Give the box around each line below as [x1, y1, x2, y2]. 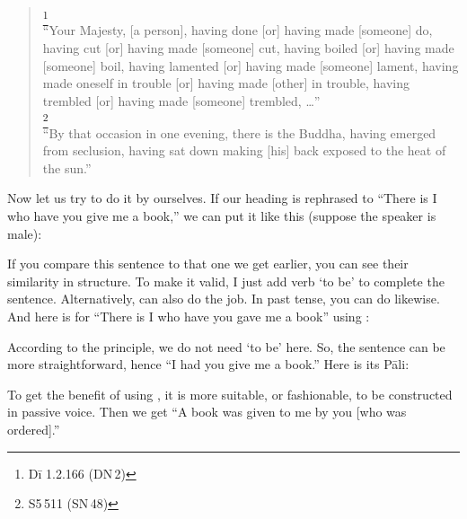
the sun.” [42, 158, 92, 177]
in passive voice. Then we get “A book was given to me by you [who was [7, 402, 407, 421]
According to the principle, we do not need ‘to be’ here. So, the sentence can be [7, 337, 445, 356]
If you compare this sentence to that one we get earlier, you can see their [7, 254, 409, 273]
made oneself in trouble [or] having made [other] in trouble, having [42, 74, 410, 92]
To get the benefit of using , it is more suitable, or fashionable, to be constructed [7, 384, 453, 403]
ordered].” [7, 419, 60, 438]
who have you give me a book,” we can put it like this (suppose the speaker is [7, 207, 436, 224]
